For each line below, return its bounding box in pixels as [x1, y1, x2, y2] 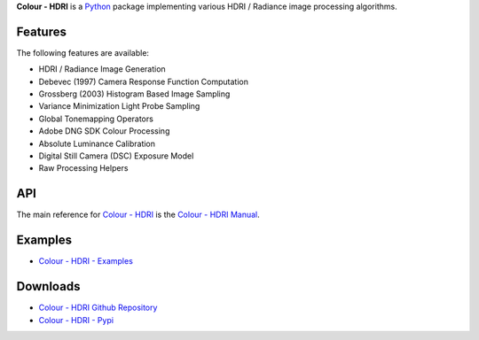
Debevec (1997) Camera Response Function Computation [38, 76, 248, 87]
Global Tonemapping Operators [38, 113, 154, 124]
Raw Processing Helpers [38, 163, 129, 174]
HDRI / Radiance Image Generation [38, 64, 166, 74]
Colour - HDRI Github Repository [38, 302, 158, 313]
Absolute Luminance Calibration [38, 138, 155, 149]
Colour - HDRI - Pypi [38, 314, 114, 325]
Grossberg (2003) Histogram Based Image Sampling [38, 89, 231, 99]
